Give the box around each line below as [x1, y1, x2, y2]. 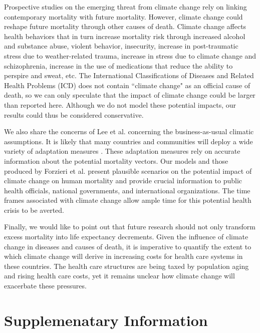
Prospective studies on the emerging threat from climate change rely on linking [4, 2, 247, 12]
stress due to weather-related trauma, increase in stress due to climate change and [4, 50, 256, 61]
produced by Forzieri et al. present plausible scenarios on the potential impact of [4, 165, 252, 176]
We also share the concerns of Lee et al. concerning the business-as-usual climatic [4, 126, 254, 137]
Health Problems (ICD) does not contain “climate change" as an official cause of [4, 80, 250, 90]
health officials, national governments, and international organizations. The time [4, 185, 250, 195]
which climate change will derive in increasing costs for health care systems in [4, 251, 243, 261]
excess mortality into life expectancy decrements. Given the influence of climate [4, 231, 248, 242]
